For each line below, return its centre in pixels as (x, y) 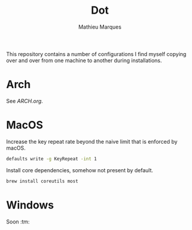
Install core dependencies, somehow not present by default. (80, 170)
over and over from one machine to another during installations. (84, 60)
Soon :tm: (18, 222)
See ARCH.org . (25, 101)
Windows (30, 205)
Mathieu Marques (100, 27)
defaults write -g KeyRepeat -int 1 (51, 158)
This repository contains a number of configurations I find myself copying (96, 54)
